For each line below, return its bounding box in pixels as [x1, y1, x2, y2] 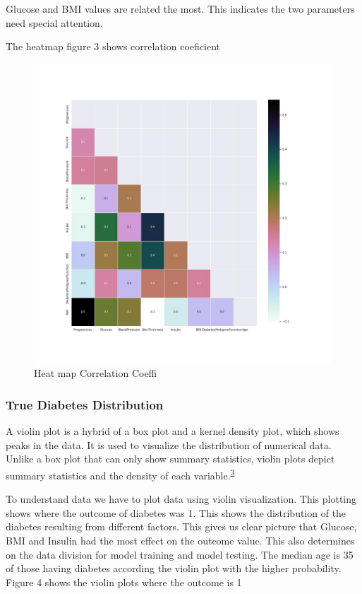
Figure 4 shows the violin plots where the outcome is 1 [6, 574, 242, 589]
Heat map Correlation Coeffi [34, 366, 157, 380]
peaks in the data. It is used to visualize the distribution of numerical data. [6, 437, 332, 452]
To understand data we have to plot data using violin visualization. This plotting [6, 491, 357, 506]
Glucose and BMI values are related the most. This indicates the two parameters [6, 1, 355, 16]
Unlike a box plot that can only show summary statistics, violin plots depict [6, 451, 335, 466]
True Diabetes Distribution [6, 395, 164, 413]
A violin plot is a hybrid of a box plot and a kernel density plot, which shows [6, 424, 339, 438]
